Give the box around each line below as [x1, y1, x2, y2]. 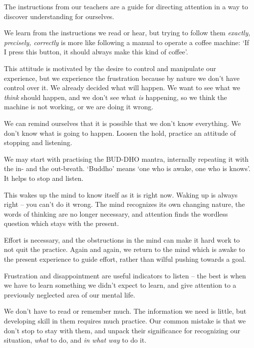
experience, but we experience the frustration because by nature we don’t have [4, 73, 240, 83]
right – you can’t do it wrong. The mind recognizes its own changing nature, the [4, 199, 245, 209]
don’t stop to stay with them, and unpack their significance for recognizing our [4, 325, 241, 335]
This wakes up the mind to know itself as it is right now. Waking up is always [4, 189, 238, 199]
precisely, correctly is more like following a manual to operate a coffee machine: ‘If [4, 37, 249, 47]
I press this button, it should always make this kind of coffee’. [4, 47, 188, 57]
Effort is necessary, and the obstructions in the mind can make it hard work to [4, 234, 240, 245]
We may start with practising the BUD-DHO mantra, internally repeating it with [4, 153, 249, 164]
